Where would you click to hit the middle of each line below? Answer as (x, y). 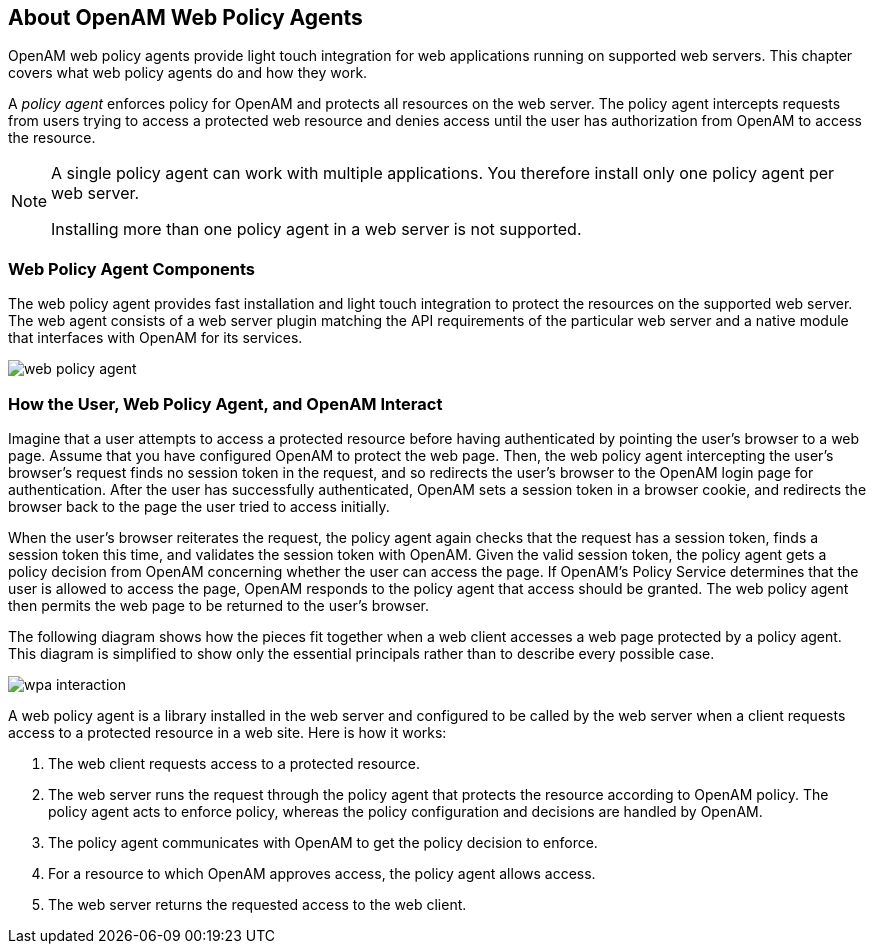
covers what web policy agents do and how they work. (188, 73)
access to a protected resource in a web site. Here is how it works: (227, 732)
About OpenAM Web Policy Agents (185, 17)
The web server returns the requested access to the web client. (257, 904)
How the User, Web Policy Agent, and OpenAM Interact (225, 403)
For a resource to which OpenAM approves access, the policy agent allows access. (322, 873)
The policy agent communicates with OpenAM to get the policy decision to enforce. (323, 842)
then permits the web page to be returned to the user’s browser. (219, 605)
